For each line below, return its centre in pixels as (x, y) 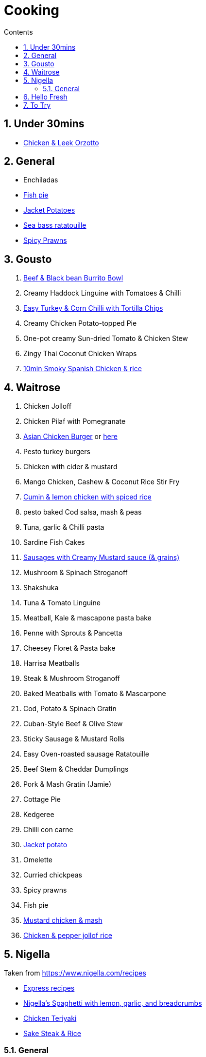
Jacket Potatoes (49, 210)
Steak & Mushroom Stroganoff (72, 678)
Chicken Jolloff (48, 406)
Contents (18, 32)
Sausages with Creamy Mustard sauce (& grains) (102, 558)
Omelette (38, 860)
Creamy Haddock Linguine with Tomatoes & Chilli (102, 293)
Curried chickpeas (53, 875)
